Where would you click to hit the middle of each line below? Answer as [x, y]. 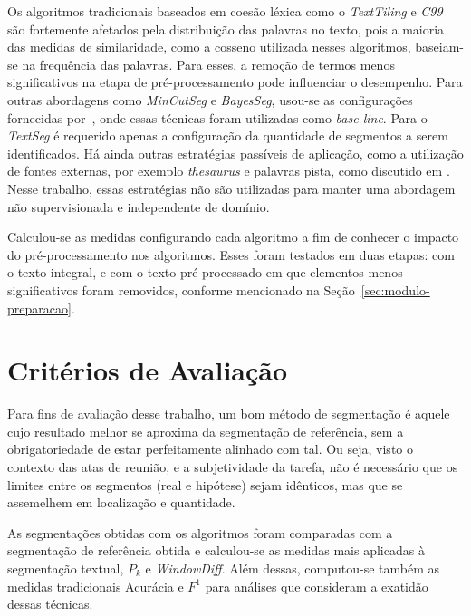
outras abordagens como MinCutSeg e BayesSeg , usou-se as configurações [210, 99]
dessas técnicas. [50, 604]
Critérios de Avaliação [148, 370]
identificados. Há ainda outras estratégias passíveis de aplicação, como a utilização [235, 153]
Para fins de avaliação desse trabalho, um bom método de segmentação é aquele [229, 414]
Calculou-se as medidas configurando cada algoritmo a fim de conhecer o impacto [233, 237]
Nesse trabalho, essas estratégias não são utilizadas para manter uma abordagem [231, 188]
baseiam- [439, 47]
